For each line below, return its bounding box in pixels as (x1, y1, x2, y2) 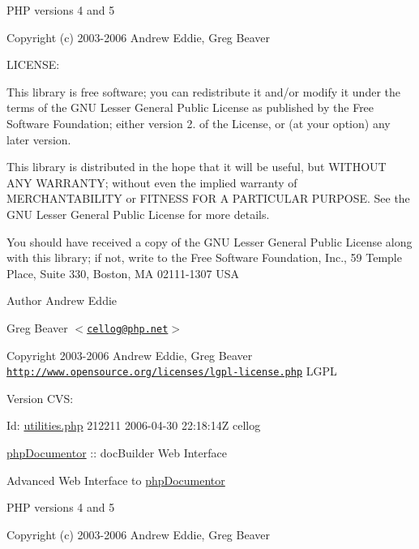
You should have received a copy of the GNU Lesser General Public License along (6, 233, 413, 250)
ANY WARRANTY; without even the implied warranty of (6, 174, 297, 191)
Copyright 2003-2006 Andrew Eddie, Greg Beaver (6, 346, 253, 363)
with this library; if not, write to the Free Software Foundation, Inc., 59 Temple (6, 249, 402, 266)
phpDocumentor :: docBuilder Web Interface (6, 444, 227, 461)
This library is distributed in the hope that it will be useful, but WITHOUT (6, 158, 387, 175)
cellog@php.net (87, 323, 169, 335)
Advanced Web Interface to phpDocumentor (6, 471, 225, 488)
